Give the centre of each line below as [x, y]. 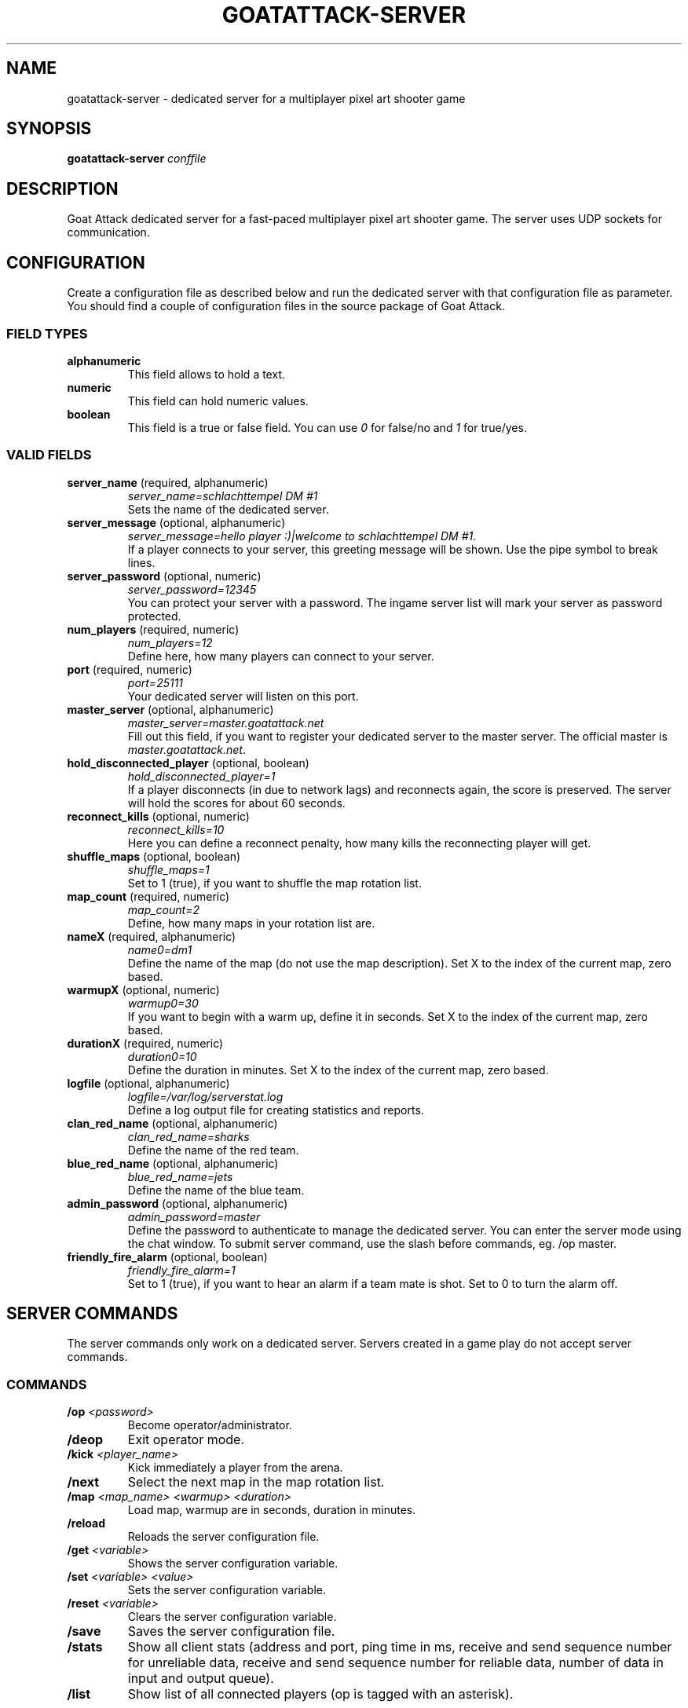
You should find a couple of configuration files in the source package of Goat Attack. [286, 306]
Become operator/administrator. [210, 1425]
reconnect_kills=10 [176, 829]
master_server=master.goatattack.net [226, 722]
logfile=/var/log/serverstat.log [205, 1096]
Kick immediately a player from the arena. [235, 1468]
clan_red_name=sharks [188, 1136]
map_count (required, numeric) [148, 896]
